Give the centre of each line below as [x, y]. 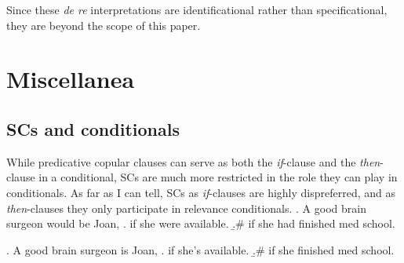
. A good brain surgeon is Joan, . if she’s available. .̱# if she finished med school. [200, 249]
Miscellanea [71, 79]
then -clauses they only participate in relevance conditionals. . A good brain [186, 208]
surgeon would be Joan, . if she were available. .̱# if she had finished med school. [201, 223]
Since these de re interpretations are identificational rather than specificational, [197, 9]
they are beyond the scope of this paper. [104, 25]
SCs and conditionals [93, 128]
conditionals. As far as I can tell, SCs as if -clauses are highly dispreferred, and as [201, 192]
